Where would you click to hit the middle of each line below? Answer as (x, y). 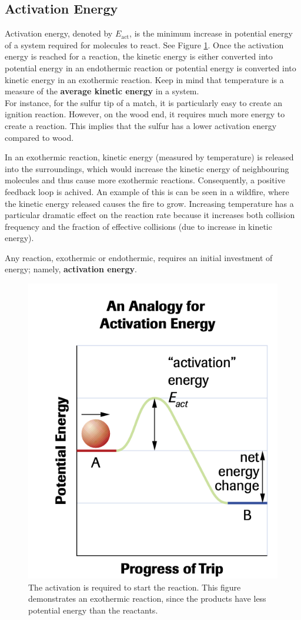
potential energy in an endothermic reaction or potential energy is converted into (150, 67)
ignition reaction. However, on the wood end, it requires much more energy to (145, 114)
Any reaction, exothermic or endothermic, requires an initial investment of (139, 257)
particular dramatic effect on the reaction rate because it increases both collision (150, 215)
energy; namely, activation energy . (71, 269)
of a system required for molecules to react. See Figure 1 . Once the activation (144, 44)
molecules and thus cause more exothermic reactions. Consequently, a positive (145, 180)
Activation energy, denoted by (59, 33)
